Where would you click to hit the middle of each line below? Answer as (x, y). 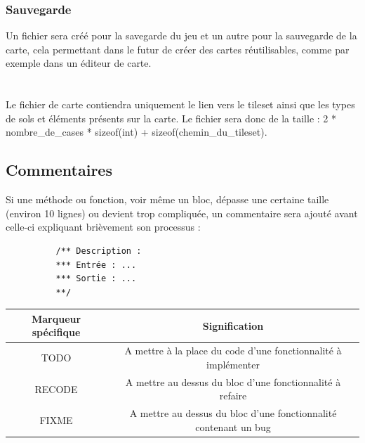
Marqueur (56, 318)
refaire (233, 396)
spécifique (56, 332)
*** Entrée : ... (96, 265)
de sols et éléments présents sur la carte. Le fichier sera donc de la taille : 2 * (171, 118)
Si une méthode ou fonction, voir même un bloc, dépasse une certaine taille (167, 199)
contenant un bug (233, 426)
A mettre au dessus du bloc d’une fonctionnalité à (233, 381)
